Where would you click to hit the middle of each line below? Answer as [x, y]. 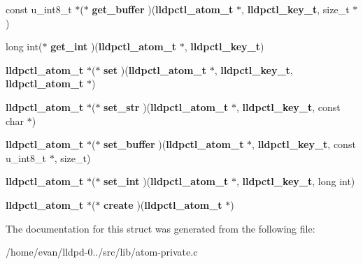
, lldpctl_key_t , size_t [296, 9]
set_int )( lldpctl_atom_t [166, 181]
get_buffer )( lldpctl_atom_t [163, 9]
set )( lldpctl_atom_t [155, 69]
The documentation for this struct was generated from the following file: [161, 228]
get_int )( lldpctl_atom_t [114, 46]
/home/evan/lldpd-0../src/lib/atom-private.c [102, 252]
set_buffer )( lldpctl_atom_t [174, 144]
